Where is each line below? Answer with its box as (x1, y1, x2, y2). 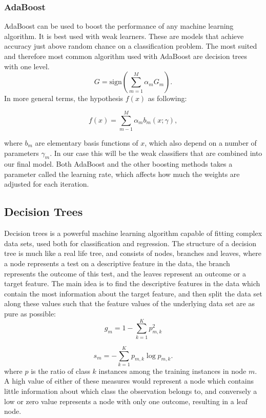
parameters (4, 147, 39, 158)
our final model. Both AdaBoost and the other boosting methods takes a (4, 158, 233, 169)
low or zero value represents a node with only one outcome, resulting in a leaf (4, 395, 248, 406)
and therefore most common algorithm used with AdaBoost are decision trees (4, 51, 248, 61)
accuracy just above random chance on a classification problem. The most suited (4, 41, 257, 51)
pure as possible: (4, 308, 56, 319)
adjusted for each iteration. (4, 178, 89, 189)
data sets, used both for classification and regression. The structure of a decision (4, 237, 257, 248)
